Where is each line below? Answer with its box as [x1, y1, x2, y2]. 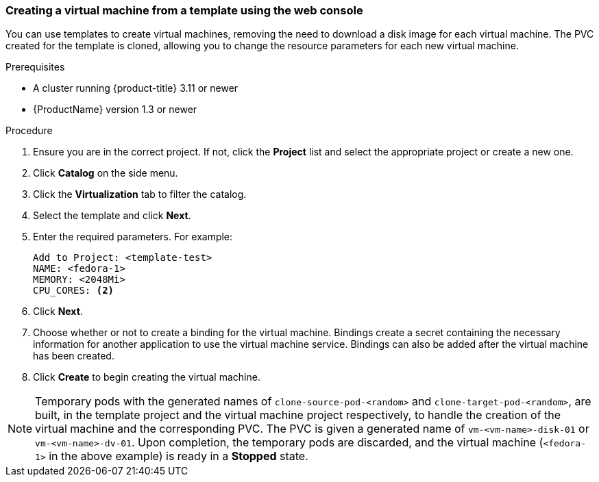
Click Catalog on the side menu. [33, 167, 178, 179]
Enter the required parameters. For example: [33, 231, 233, 243]
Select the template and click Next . [33, 210, 191, 222]
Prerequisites [5, 61, 65, 73]
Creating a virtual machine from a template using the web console [5, 3, 363, 17]
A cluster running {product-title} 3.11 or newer [33, 82, 239, 94]
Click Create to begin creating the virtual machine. [33, 371, 260, 383]
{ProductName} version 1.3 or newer [33, 103, 197, 116]
